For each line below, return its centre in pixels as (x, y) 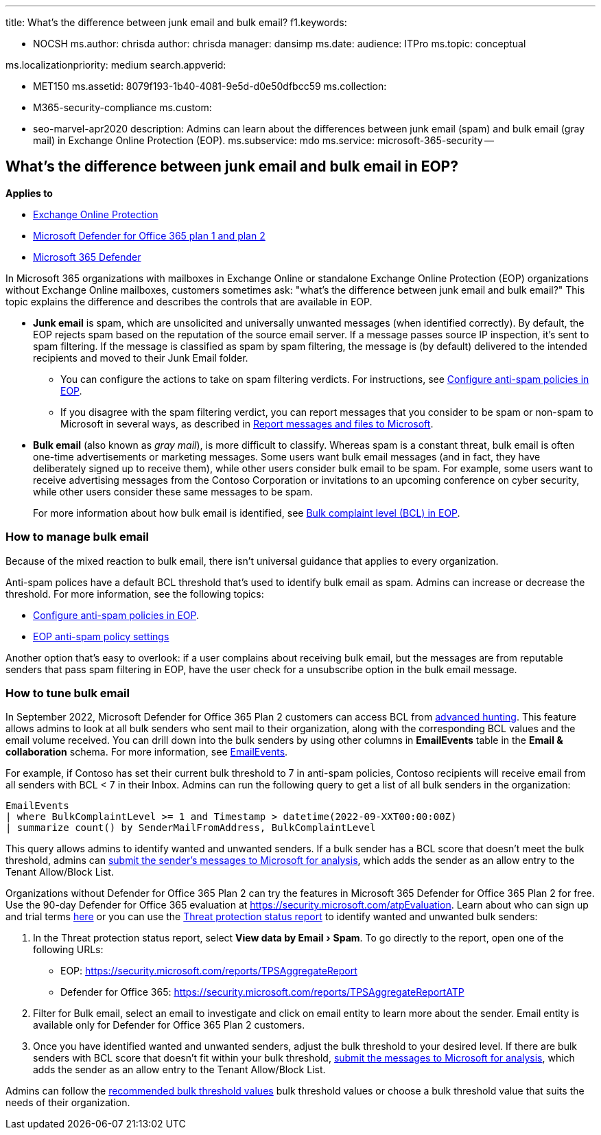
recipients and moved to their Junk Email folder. (141, 358)
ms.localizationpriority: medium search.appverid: (116, 65)
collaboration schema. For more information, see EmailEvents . (147, 752)
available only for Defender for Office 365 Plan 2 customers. (169, 1025)
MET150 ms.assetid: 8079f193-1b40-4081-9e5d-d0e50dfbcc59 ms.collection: (210, 86)
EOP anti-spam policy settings (101, 636)
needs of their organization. (68, 1103)
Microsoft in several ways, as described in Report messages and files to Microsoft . (247, 423)
